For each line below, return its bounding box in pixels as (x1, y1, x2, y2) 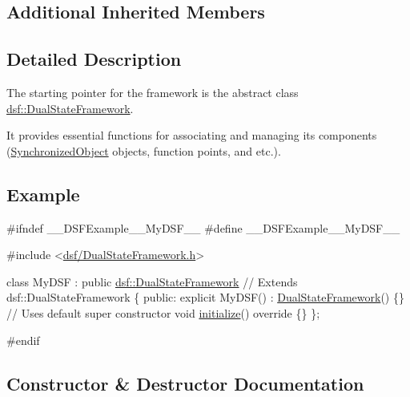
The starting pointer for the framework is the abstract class (6, 83, 299, 100)
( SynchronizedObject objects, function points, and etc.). (6, 142, 281, 159)
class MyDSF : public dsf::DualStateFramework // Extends (6, 273, 298, 290)
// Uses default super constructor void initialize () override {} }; (6, 304, 320, 321)
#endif (6, 331, 40, 348)
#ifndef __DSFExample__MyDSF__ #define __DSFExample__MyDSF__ (6, 219, 400, 236)
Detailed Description (6, 47, 182, 71)
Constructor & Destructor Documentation (6, 371, 364, 395)
